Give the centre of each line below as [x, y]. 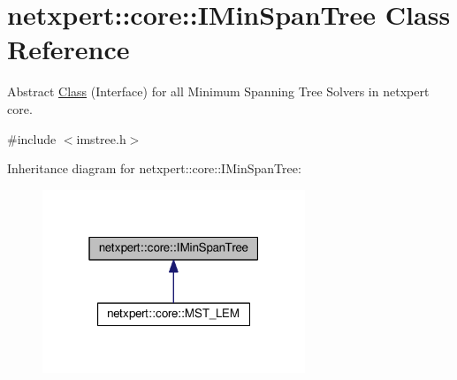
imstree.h [101, 138]
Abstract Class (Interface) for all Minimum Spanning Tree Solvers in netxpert [218, 91]
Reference [69, 49]
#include [32, 138]
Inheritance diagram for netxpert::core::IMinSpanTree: [154, 168]
